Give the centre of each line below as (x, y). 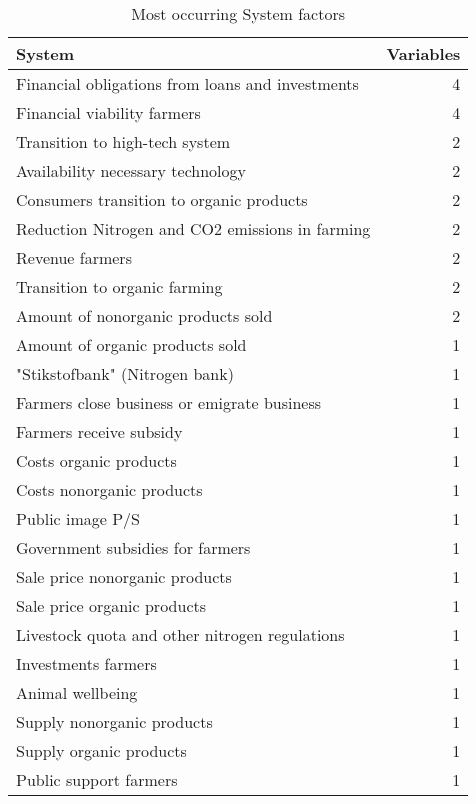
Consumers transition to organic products (162, 199)
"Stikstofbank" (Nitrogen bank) (125, 373)
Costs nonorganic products (109, 489)
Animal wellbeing (77, 692)
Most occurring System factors (238, 13)
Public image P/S (78, 518)
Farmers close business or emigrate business (169, 402)
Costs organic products (96, 460)
